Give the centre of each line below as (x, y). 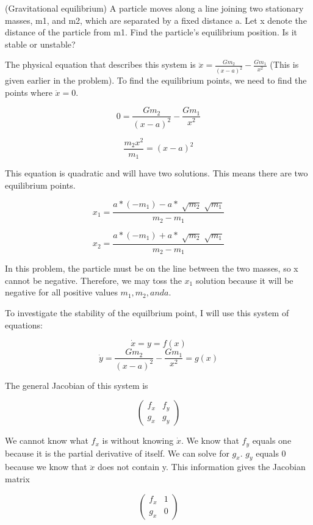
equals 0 (271, 453)
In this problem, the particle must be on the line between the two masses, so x (152, 268)
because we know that (46, 467)
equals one (272, 440)
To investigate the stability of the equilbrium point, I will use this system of (147, 312)
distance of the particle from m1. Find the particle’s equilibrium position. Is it (151, 32)
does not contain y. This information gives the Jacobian (201, 467)
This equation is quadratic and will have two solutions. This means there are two (156, 173)
